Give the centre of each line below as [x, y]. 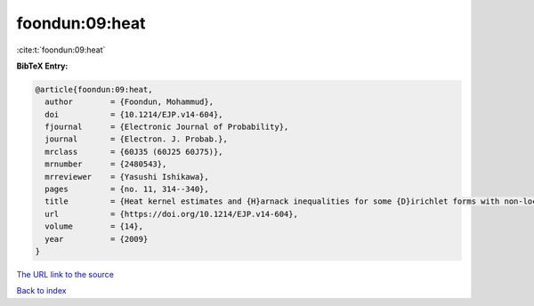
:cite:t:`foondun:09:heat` [61, 50]
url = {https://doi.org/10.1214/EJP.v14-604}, [171, 214]
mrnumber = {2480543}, [106, 164]
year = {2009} [97, 239]
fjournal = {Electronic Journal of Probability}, [167, 127]
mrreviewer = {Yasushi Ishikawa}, [127, 177]
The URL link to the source [65, 274]
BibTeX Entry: [42, 66]
